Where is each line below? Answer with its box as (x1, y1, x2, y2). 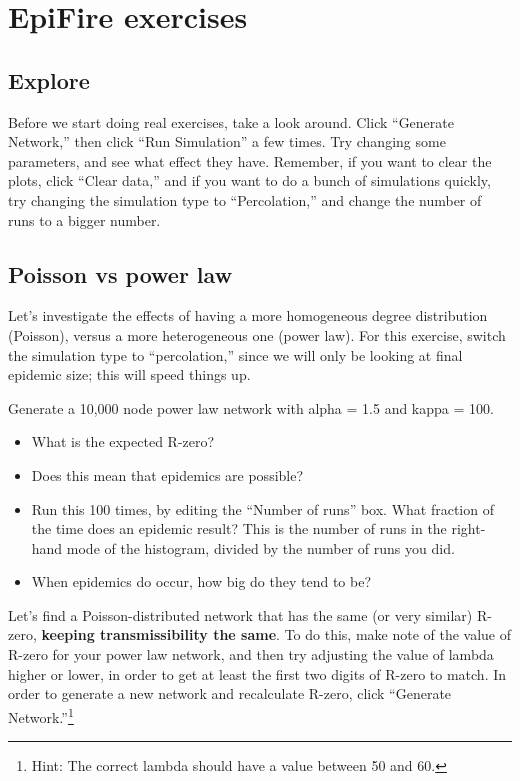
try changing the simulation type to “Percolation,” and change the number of (8, 189, 482, 210)
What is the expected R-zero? (31, 431, 215, 452)
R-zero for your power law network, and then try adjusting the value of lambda (8, 644, 494, 665)
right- (451, 518, 486, 539)
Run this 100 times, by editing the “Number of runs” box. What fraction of (31, 498, 494, 519)
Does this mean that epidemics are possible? (31, 464, 304, 485)
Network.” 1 (8, 703, 74, 727)
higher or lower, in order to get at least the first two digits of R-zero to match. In (8, 663, 507, 684)
